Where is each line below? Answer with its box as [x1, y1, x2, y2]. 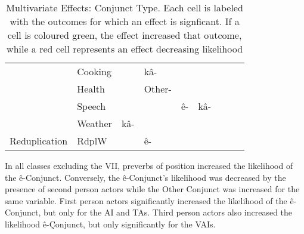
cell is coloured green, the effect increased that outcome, [7, 28, 242, 42]
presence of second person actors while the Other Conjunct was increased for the [5, 183, 300, 195]
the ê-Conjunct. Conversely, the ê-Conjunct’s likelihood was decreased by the [5, 171, 286, 183]
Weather [77, 116, 112, 130]
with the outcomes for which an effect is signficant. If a [10, 14, 240, 28]
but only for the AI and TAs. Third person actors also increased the [43, 206, 293, 218]
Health [77, 82, 105, 96]
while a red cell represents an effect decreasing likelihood [7, 42, 243, 56]
